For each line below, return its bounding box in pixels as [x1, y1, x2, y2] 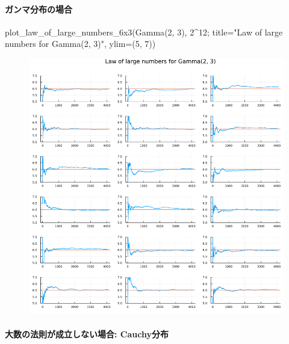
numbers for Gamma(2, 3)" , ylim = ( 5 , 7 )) [5, 37, 156, 50]
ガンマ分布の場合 [5, 2, 72, 15]
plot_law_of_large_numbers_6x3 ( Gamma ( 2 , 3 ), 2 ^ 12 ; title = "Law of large [5, 25, 283, 38]
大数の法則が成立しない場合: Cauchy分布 [5, 327, 169, 340]
